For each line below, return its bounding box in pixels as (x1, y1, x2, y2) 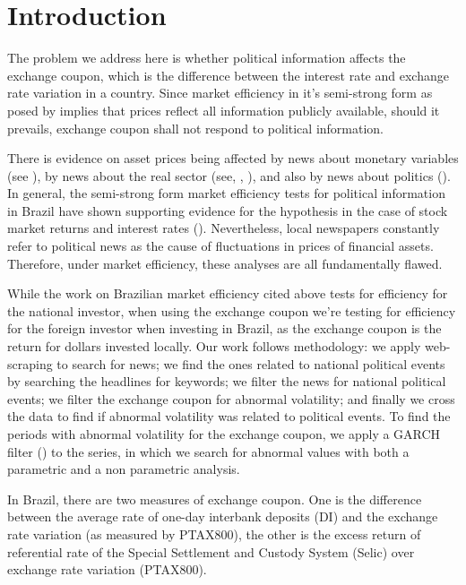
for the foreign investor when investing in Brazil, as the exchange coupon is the (7, 319, 442, 338)
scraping (7, 354, 53, 373)
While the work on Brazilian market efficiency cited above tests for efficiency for (7, 284, 448, 303)
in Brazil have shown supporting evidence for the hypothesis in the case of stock (7, 201, 448, 219)
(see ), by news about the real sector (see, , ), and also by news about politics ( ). (7, 166, 451, 185)
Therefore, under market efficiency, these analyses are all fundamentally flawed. (7, 254, 443, 272)
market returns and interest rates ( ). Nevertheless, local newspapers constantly (7, 219, 440, 237)
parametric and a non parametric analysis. (7, 460, 240, 478)
